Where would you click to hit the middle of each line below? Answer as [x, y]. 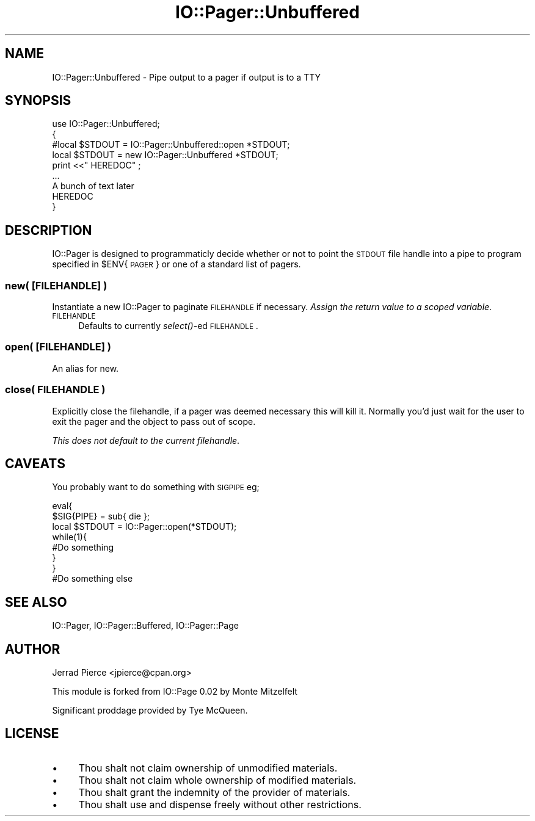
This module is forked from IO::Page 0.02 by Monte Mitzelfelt [175, 692]
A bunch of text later [93, 186]
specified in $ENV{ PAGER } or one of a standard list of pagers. [177, 264]
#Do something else [93, 579]
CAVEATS [35, 463]
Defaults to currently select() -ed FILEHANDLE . [168, 326]
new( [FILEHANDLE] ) [56, 285]
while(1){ [69, 537]
